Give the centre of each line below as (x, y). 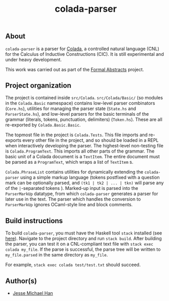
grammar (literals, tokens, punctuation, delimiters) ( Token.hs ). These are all (84, 120)
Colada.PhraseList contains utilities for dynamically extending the (75, 172)
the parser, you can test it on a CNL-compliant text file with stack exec (79, 244)
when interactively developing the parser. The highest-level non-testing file (84, 146)
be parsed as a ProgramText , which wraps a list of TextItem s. (69, 162)
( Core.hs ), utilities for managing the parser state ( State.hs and (71, 109)
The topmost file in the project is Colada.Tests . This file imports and (77, 135)
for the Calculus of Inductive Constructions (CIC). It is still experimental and (85, 54)
